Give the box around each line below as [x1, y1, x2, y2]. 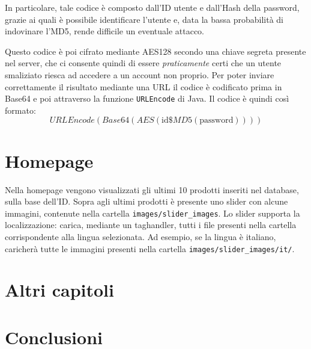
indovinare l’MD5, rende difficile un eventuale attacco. [5, 25, 205, 37]
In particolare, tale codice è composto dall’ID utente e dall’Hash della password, [5, 1, 300, 13]
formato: [5, 103, 36, 116]
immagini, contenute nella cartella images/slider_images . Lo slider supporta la [5, 206, 300, 219]
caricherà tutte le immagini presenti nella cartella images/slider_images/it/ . [5, 242, 295, 255]
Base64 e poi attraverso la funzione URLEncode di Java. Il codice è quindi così [5, 92, 289, 105]
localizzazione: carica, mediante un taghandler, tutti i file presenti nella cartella [5, 218, 297, 231]
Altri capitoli [5, 277, 114, 302]
